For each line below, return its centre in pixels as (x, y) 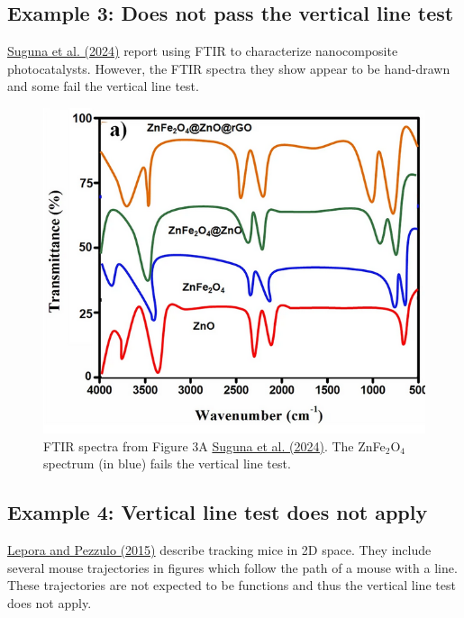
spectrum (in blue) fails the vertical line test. (167, 463)
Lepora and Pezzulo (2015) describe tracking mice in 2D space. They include (219, 550)
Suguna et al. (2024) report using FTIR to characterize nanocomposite (203, 51)
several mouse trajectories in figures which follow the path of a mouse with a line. (232, 567)
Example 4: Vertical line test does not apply (218, 512)
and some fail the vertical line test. (103, 86)
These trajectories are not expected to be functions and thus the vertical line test (232, 585)
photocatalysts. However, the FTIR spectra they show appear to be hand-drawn (229, 68)
